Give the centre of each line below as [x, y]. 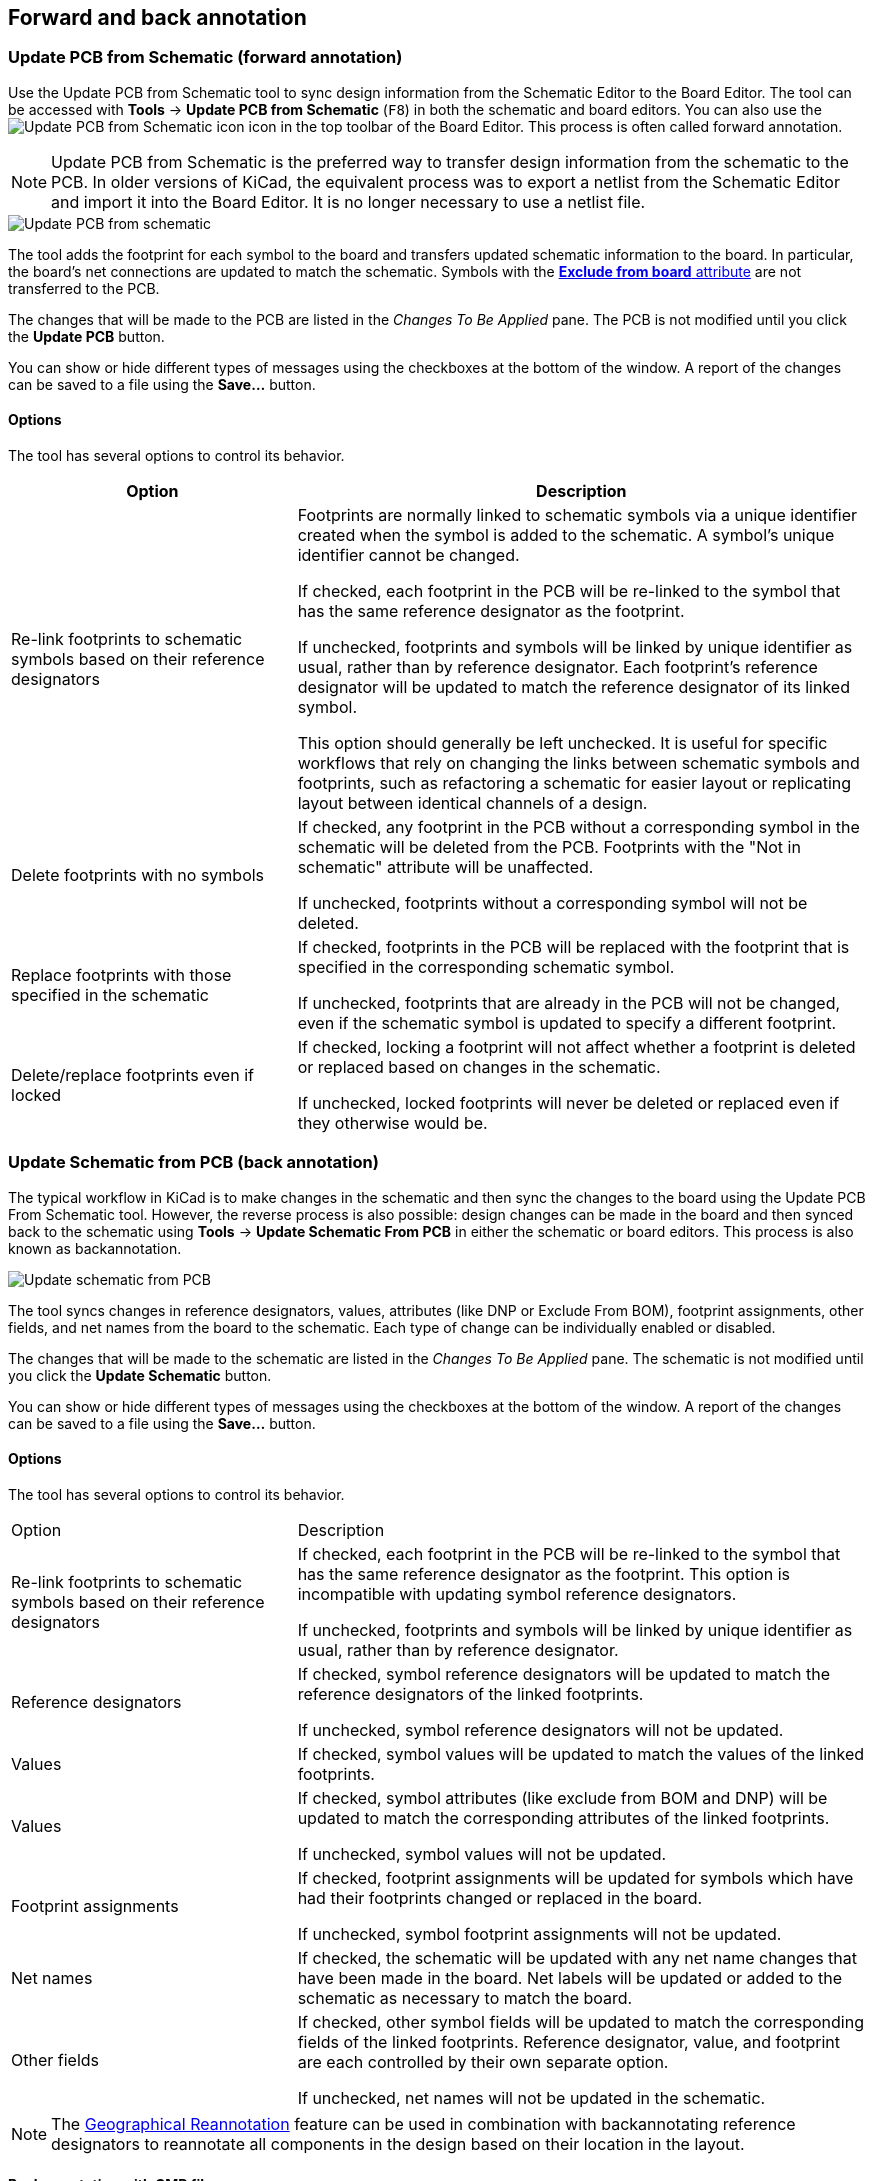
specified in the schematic [110, 995]
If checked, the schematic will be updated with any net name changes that [577, 1957]
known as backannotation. [95, 1248]
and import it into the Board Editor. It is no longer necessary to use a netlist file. [348, 201]
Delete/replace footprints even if [132, 1075]
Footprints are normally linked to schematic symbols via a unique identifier [577, 515]
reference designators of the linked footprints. [470, 1693]
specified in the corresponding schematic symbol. [486, 967]
